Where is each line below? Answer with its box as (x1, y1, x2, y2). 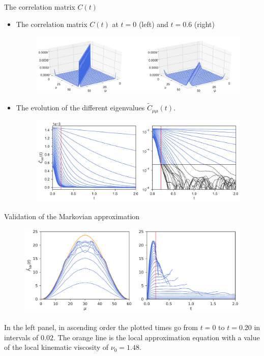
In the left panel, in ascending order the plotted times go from (4, 322, 198, 333)
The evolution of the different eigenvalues (16, 102, 145, 113)
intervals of (4, 332, 39, 342)
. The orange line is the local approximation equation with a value (53, 332, 260, 342)
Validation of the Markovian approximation (4, 211, 140, 221)
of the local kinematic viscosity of (4, 342, 109, 352)
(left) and (138, 18, 168, 29)
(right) (194, 18, 215, 29)
